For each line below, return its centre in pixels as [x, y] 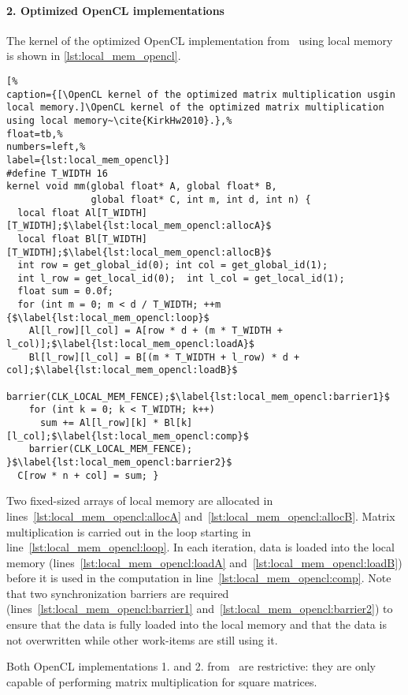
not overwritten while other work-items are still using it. [142, 639]
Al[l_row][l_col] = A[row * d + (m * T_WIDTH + [156, 331]
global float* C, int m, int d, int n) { [201, 199]
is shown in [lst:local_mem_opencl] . [94, 56]
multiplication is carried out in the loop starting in [129, 531]
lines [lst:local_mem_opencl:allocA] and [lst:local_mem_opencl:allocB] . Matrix [201, 516]
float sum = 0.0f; [66, 291]
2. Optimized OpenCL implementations [115, 10]
